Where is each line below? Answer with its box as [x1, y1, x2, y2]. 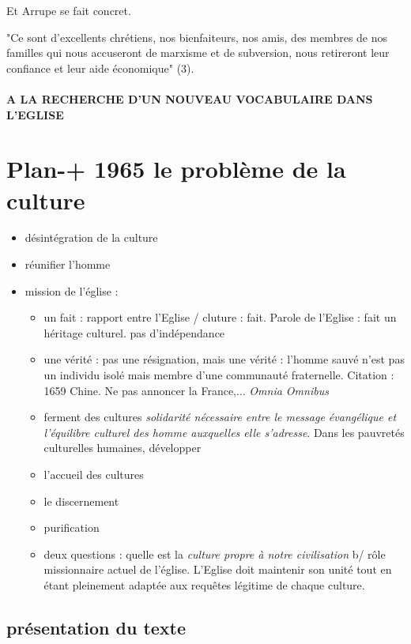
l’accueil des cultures [43, 466, 144, 482]
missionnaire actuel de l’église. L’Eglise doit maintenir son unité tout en [43, 561, 392, 578]
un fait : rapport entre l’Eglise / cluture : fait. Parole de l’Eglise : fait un [43, 309, 397, 326]
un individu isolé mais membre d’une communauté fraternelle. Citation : [43, 367, 394, 383]
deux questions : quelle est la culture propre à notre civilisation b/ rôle [43, 545, 386, 562]
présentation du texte [6, 615, 187, 639]
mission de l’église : [25, 282, 119, 299]
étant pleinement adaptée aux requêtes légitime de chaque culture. [43, 576, 365, 593]
